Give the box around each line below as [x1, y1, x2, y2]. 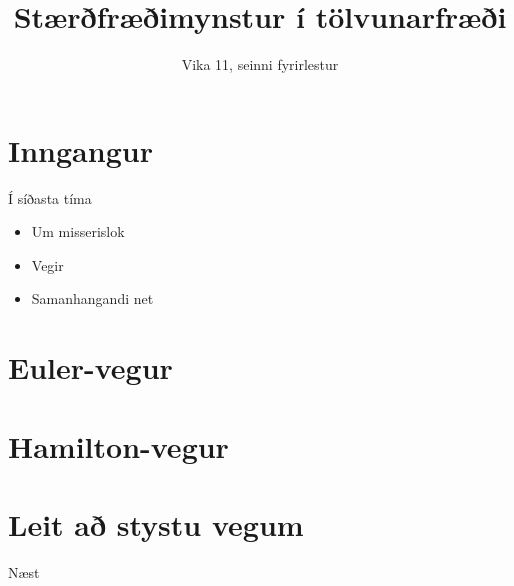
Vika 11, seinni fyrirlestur [181, 54, 339, 75]
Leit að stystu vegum [8, 503, 304, 544]
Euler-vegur [8, 347, 173, 388]
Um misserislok [31, 221, 125, 242]
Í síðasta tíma [8, 187, 92, 208]
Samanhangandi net [31, 288, 154, 309]
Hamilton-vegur [8, 425, 229, 466]
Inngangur [8, 129, 153, 170]
